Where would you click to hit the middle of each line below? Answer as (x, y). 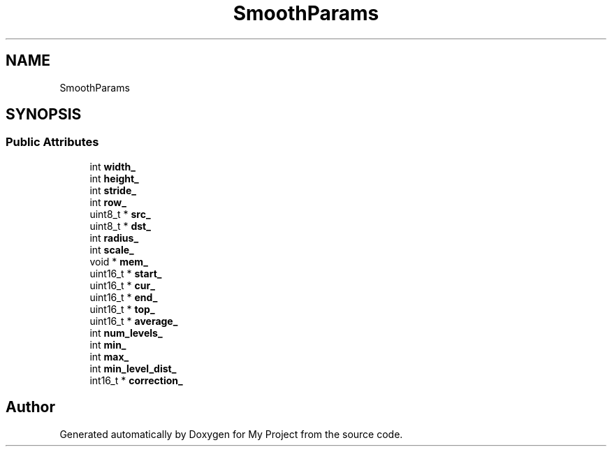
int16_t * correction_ (136, 380)
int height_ (114, 178)
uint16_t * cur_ (122, 285)
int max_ (109, 356)
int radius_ (114, 238)
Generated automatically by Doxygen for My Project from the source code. (231, 434)
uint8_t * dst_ (120, 226)
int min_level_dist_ (133, 368)
